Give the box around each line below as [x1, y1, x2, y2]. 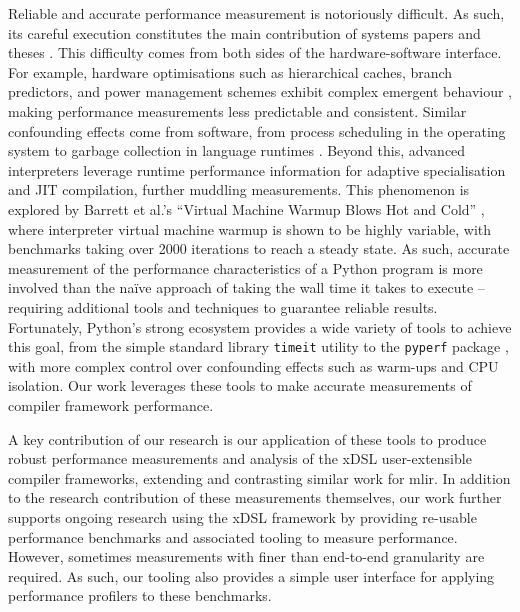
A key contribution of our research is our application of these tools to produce [8, 428, 487, 449]
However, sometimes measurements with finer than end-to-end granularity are [8, 546, 485, 567]
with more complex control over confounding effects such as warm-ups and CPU [8, 355, 499, 376]
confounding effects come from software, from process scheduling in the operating [8, 120, 506, 141]
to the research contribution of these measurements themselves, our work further [8, 487, 502, 508]
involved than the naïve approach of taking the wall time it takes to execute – [8, 277, 485, 298]
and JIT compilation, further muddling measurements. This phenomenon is [8, 179, 470, 200]
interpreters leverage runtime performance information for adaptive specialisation [8, 159, 506, 180]
